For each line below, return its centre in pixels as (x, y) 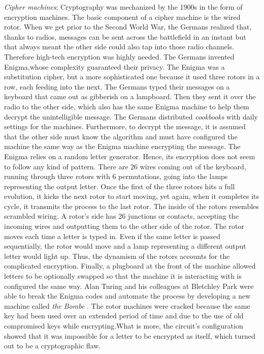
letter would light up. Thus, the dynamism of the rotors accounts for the (117, 256)
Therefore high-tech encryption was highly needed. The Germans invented (119, 56)
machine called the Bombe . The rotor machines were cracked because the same (127, 305)
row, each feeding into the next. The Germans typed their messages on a (117, 86)
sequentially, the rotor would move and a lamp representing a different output (125, 246)
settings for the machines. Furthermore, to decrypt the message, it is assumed (125, 126)
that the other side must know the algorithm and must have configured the (121, 136)
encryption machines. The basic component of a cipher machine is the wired (122, 17)
